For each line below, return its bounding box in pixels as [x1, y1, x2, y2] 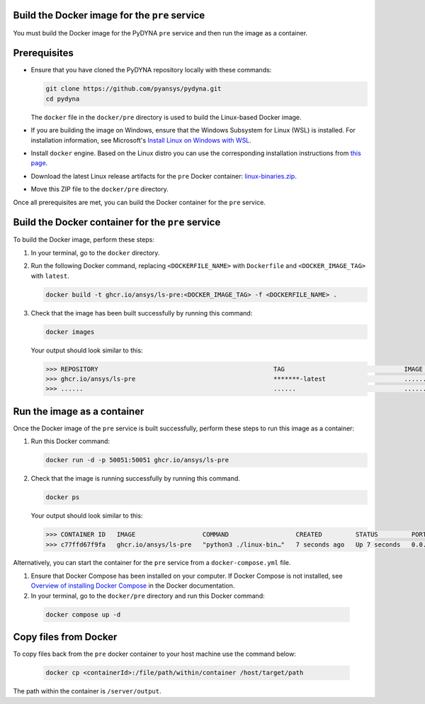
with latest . [30, 272, 70, 280]
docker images [45, 328, 95, 336]
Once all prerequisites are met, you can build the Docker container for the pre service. [13, 198, 266, 206]
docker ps [45, 493, 80, 501]
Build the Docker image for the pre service [13, 9, 205, 21]
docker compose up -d [45, 610, 121, 618]
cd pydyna [45, 94, 80, 103]
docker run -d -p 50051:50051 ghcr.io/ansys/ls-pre [45, 456, 229, 464]
